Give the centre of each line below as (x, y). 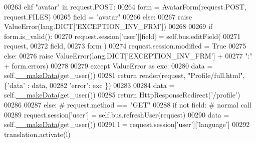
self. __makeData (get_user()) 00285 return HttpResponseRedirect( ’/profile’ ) (122, 95)
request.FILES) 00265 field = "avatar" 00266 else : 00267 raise (98, 16)
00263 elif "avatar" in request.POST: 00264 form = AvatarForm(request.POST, (125, 6)
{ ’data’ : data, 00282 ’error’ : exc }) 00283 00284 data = (89, 85)
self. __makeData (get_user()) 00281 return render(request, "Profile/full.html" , (124, 75)
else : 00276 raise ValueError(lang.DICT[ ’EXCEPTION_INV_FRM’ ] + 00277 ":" (128, 55)
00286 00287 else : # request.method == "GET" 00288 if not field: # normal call (128, 104)
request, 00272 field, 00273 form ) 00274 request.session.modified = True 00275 (125, 46)
